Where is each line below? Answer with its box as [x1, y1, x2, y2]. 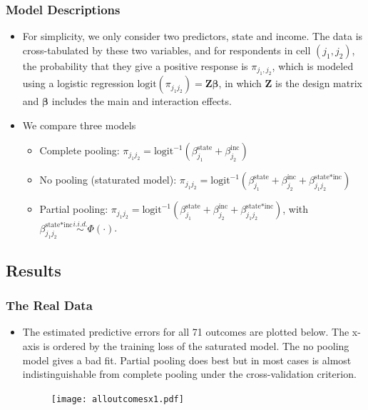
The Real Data [6, 296, 93, 314]
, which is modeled [272, 58, 354, 73]
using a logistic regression [22, 76, 134, 91]
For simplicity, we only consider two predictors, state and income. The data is [22, 29, 363, 44]
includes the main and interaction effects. [51, 94, 232, 109]
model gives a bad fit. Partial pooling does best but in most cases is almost [22, 352, 352, 367]
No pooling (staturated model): [39, 172, 177, 187]
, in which [218, 76, 262, 91]
